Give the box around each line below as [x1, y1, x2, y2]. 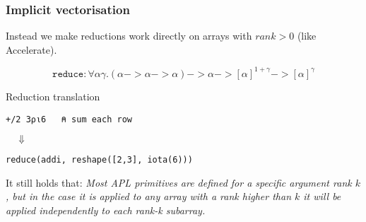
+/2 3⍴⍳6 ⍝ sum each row [6, 114, 132, 124]
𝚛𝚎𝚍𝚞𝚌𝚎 [52, 69, 84, 79]
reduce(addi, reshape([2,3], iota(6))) [6, 155, 193, 165]
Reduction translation [6, 88, 100, 103]
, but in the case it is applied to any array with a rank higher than [6, 189, 291, 204]
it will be [303, 189, 341, 204]
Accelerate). [6, 42, 57, 57]
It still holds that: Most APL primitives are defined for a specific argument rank [6, 175, 352, 189]
